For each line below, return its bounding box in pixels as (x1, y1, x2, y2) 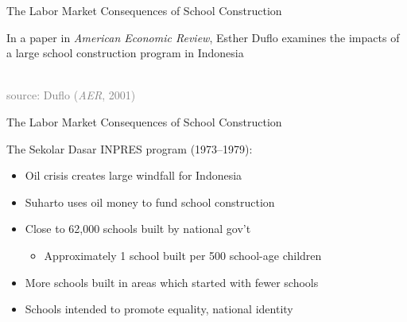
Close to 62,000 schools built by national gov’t (25, 220, 251, 237)
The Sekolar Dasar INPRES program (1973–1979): (6, 140, 253, 157)
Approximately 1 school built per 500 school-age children (44, 246, 322, 263)
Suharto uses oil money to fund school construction (25, 193, 275, 210)
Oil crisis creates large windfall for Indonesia (25, 167, 242, 184)
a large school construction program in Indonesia (6, 45, 244, 61)
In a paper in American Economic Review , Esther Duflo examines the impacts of (6, 29, 400, 45)
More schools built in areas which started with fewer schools (25, 274, 319, 290)
